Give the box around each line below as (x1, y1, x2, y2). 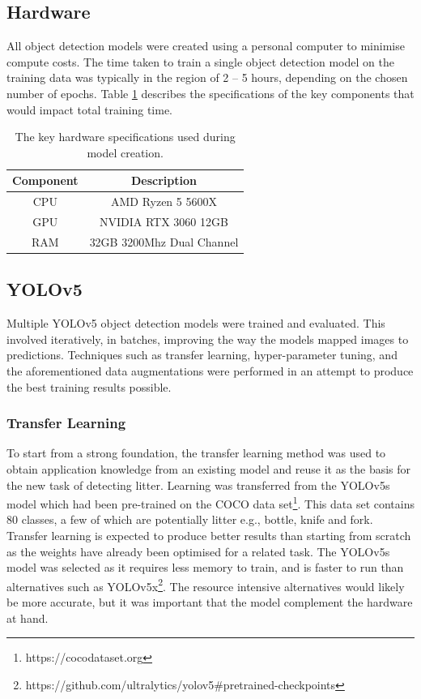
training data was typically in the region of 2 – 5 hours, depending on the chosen (6, 69, 408, 86)
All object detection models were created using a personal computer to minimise (6, 37, 405, 54)
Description (130, 172, 197, 189)
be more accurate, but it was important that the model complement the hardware (6, 594, 413, 611)
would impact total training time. (6, 101, 173, 118)
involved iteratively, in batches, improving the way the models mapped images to (6, 330, 409, 347)
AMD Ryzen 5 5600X (110, 193, 217, 210)
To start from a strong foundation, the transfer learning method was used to (6, 444, 386, 461)
